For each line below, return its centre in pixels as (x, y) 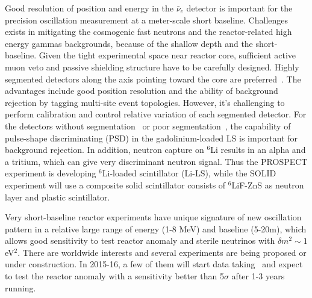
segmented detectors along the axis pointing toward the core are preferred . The (153, 79)
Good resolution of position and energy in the (89, 8)
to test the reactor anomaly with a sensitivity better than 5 (114, 276)
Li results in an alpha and (258, 150)
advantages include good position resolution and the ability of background (142, 91)
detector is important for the (239, 8)
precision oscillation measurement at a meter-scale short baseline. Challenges (147, 20)
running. (20, 287)
